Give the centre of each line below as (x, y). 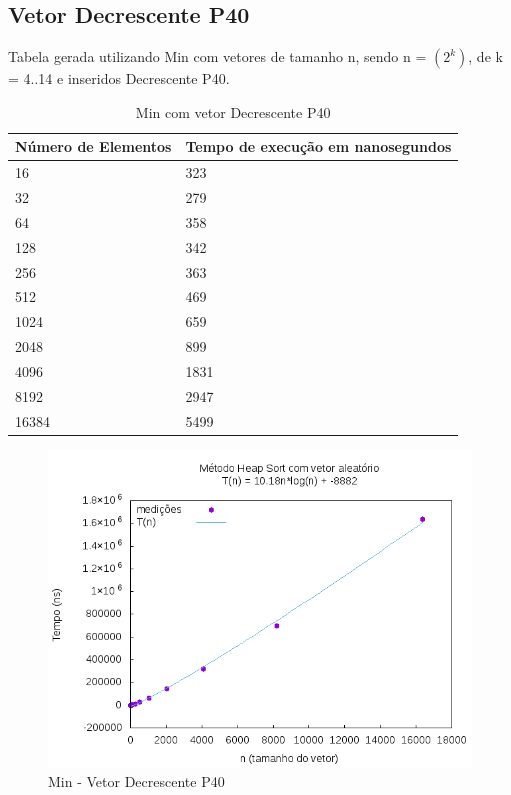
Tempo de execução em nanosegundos (318, 146)
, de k (485, 56)
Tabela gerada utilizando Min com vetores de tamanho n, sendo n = (217, 56)
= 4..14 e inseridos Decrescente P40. (119, 78)
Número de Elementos (93, 146)
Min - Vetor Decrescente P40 (136, 781)
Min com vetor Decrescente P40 (233, 111)
